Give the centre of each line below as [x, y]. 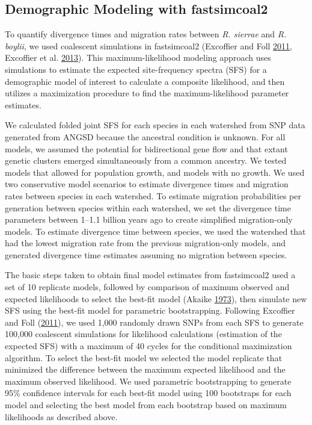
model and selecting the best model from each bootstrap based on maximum [146, 405]
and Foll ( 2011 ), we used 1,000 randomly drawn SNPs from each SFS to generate [154, 322]
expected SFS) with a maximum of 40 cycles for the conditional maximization [148, 346]
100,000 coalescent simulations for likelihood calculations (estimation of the [143, 334]
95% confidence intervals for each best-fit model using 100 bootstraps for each [148, 393]
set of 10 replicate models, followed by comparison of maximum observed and [147, 287]
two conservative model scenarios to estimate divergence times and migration [147, 184]
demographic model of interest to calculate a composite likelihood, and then [145, 81]
